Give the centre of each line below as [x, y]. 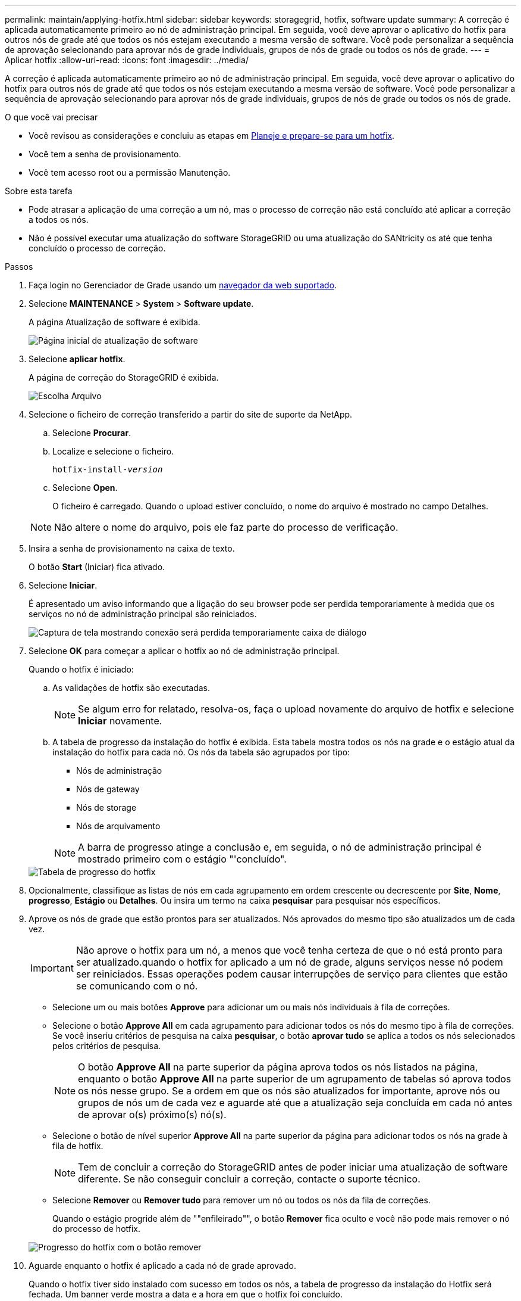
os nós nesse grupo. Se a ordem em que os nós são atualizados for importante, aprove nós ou [289, 1091]
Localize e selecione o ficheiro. [113, 451]
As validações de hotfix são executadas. [131, 688]
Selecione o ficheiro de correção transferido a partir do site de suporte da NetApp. [191, 414]
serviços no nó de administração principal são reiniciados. [143, 614]
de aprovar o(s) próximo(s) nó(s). [152, 1115]
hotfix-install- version [108, 469]
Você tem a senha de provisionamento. [105, 154]
